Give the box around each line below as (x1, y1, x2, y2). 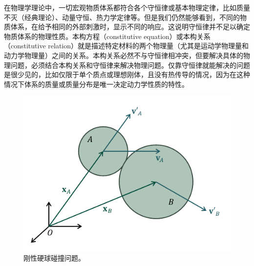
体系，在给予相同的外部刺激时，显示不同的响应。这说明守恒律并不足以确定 (10, 21, 250, 32)
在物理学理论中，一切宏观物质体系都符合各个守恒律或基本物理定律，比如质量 (4, 2, 250, 12)
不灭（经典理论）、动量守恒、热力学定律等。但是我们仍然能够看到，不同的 (4, 12, 240, 22)
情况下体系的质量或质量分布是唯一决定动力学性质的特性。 (4, 79, 189, 89)
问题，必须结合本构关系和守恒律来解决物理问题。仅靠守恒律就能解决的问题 (10, 60, 250, 70)
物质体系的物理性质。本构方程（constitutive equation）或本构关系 (4, 31, 211, 41)
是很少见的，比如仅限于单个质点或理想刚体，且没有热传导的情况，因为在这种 (4, 69, 250, 80)
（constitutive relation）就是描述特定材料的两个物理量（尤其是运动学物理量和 (4, 41, 249, 51)
